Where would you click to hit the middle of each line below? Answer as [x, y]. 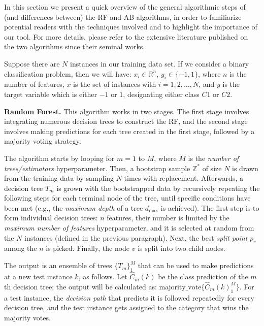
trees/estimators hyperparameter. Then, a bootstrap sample [97, 168]
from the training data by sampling [59, 178]
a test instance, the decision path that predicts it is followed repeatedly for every [129, 297]
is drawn [245, 168]
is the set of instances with [115, 84]
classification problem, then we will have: [68, 73]
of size [212, 168]
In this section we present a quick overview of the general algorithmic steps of [125, 7]
